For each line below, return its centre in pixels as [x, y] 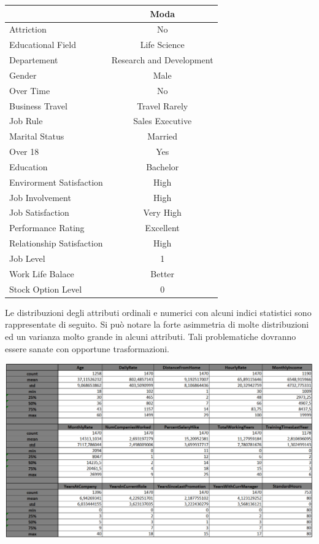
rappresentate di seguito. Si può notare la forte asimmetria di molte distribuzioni [157, 324]
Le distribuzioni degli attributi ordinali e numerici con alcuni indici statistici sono [158, 312]
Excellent [162, 228]
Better [163, 273]
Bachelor [163, 166]
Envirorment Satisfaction [56, 182]
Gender [23, 75]
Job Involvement [40, 197]
